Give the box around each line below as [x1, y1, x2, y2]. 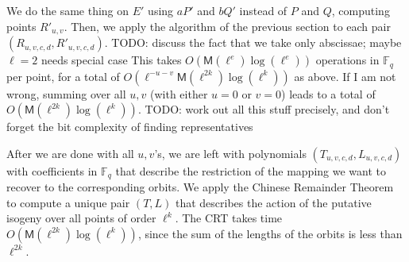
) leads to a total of [281, 85, 376, 102]
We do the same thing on [6, 2, 129, 18]
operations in [315, 52, 380, 68]
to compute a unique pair [6, 194, 130, 210]
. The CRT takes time [175, 210, 283, 226]
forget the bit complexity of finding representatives [6, 118, 253, 135]
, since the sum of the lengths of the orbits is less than [137, 225, 403, 241]
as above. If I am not [294, 67, 396, 84]
